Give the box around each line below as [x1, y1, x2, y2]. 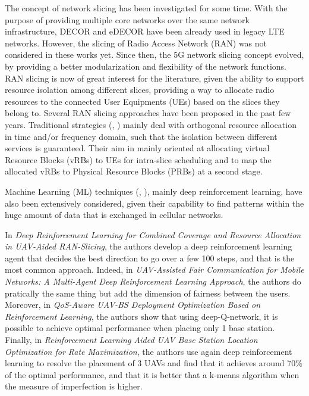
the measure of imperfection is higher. [5, 380, 143, 392]
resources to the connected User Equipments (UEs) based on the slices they [5, 95, 280, 107]
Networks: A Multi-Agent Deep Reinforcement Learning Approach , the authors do [5, 275, 301, 288]
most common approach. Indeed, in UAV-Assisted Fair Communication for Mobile [5, 263, 304, 276]
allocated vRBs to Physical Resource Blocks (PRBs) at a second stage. [5, 165, 263, 177]
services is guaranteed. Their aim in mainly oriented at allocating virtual [5, 142, 270, 154]
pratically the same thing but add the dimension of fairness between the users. [5, 286, 291, 299]
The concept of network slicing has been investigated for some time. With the [5, 2, 288, 14]
